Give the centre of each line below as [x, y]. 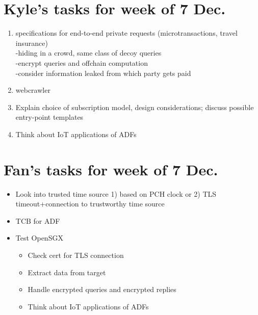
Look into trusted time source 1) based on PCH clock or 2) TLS [116, 193]
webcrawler [33, 90]
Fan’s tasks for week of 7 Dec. [111, 169]
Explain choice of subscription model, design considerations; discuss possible [135, 107]
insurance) [32, 43]
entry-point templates [49, 117]
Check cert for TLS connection [76, 255]
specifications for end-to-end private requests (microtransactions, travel [126, 33]
